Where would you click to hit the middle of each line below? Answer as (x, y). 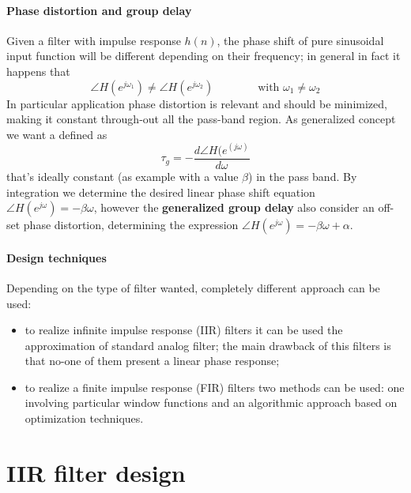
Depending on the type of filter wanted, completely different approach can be (193, 287)
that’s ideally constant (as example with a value (123, 176)
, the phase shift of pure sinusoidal (300, 40)
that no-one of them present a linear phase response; (152, 361)
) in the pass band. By (303, 176)
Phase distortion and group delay (99, 10)
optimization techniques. (84, 418)
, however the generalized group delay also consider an (234, 207)
